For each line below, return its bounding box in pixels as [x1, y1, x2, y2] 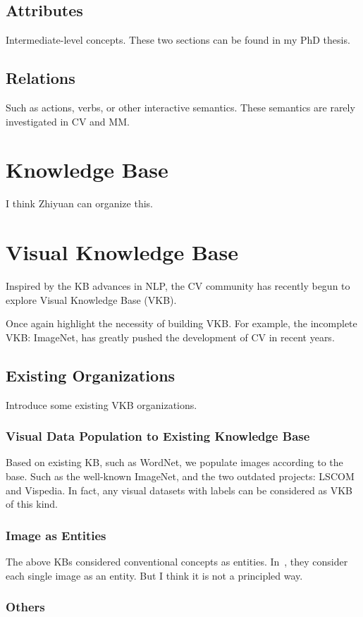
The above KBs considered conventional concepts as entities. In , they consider [6, 554, 348, 569]
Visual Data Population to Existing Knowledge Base [6, 427, 310, 445]
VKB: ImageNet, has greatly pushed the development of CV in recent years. [6, 329, 335, 344]
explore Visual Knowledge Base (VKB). [6, 292, 177, 307]
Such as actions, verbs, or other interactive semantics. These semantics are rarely [6, 100, 355, 114]
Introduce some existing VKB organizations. [6, 397, 197, 412]
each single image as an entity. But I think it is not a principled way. [6, 568, 303, 582]
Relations [6, 67, 75, 89]
